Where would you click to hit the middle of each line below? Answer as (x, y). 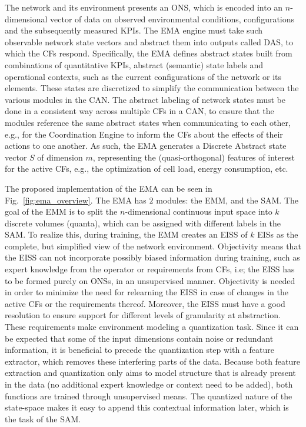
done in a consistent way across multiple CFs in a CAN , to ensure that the (139, 111)
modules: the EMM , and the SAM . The (227, 200)
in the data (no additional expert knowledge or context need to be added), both (149, 384)
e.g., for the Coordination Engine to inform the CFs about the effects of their (144, 134)
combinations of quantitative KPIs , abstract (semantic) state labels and (134, 64)
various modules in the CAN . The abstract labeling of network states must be (145, 99)
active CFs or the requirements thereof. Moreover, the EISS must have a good (145, 303)
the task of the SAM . (43, 418)
